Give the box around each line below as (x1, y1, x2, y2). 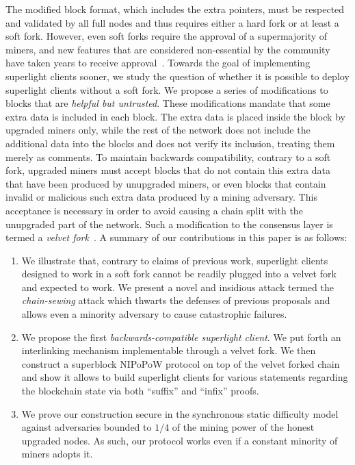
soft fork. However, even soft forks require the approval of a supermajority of (5, 29, 328, 43)
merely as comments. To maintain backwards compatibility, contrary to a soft (5, 149, 331, 164)
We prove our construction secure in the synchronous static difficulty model (21, 406, 339, 420)
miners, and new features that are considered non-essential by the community (5, 42, 330, 56)
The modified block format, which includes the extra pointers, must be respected (5, 2, 345, 16)
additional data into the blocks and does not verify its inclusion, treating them (5, 136, 335, 150)
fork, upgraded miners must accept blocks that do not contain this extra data (5, 163, 330, 177)
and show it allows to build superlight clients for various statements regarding (21, 370, 348, 384)
